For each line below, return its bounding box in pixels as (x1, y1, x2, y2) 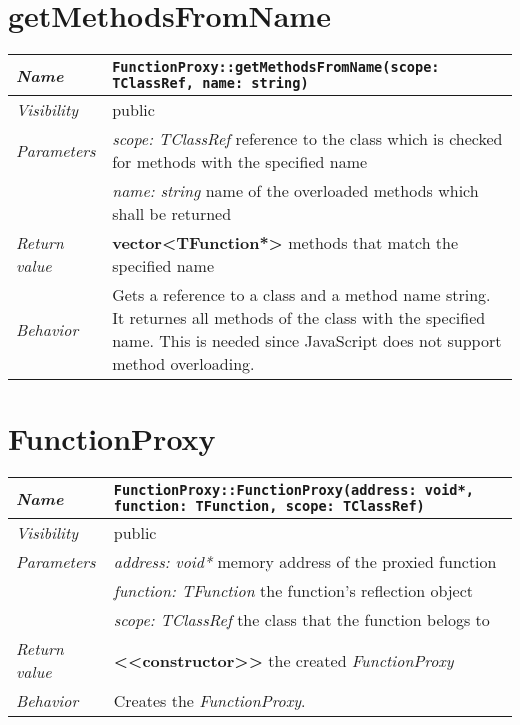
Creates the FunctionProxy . (113, 689, 306, 713)
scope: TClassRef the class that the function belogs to (113, 608, 490, 632)
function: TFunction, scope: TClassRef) (113, 498, 425, 515)
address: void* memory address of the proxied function (113, 550, 497, 574)
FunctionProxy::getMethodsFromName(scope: (112, 59, 440, 76)
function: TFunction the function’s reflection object (113, 579, 474, 603)
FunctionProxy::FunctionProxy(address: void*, (113, 482, 474, 499)
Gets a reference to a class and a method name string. (112, 283, 491, 307)
